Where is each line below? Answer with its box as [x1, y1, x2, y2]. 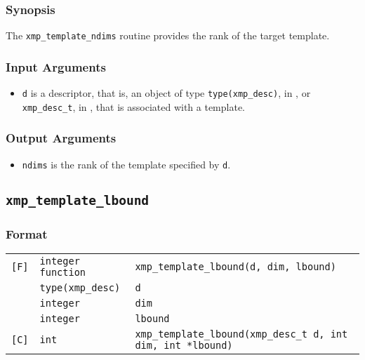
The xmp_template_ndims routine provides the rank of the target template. [6, 28, 330, 43]
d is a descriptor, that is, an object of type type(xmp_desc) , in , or [22, 86, 311, 100]
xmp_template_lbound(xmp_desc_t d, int [135, 328, 348, 340]
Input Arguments [6, 58, 106, 75]
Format [6, 225, 48, 242]
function [39, 266, 86, 278]
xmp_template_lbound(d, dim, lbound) [135, 260, 336, 272]
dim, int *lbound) [135, 339, 233, 351]
